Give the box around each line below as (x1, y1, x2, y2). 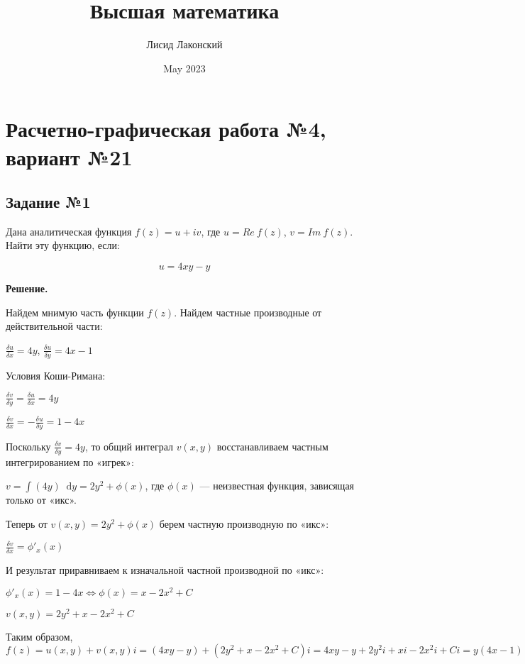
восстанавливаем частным (216, 438, 328, 453)
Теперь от (6, 516, 48, 531)
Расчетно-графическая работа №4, (6, 114, 326, 143)
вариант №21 (6, 142, 133, 171)
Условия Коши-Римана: (6, 367, 106, 382)
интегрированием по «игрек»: (6, 454, 134, 469)
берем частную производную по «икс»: (159, 516, 329, 531)
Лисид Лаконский (146, 37, 223, 52)
